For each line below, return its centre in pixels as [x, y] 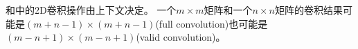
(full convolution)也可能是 [212, 23]
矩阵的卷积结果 [308, 10]
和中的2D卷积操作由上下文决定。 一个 [91, 10]
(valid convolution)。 [181, 37]
